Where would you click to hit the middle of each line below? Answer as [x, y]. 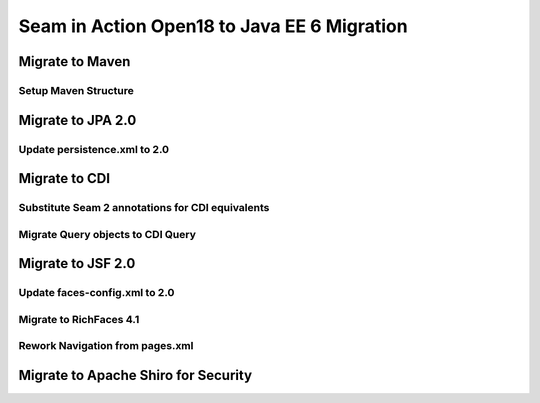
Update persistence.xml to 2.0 [94, 149]
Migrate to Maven [74, 61]
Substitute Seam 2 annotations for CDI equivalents [144, 208]
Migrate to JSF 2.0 [77, 263]
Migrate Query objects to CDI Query [107, 234]
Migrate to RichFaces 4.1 [79, 319]
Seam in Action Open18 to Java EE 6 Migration [213, 26]
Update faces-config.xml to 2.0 [96, 293]
